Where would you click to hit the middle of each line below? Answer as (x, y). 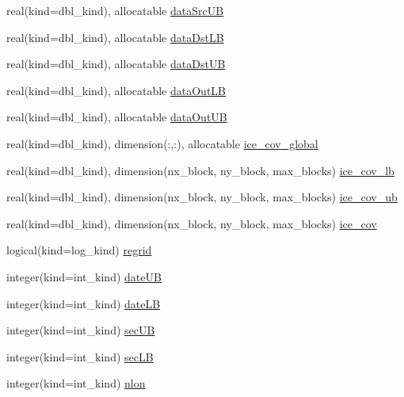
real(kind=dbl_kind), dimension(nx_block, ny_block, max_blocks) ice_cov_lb (200, 170)
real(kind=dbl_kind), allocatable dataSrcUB (115, 10)
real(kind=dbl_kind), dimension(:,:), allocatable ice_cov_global (162, 143)
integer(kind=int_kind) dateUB (84, 276)
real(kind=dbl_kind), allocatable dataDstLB (115, 37)
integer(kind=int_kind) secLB (80, 356)
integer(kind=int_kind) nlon (76, 383)
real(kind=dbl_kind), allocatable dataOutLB (116, 90)
